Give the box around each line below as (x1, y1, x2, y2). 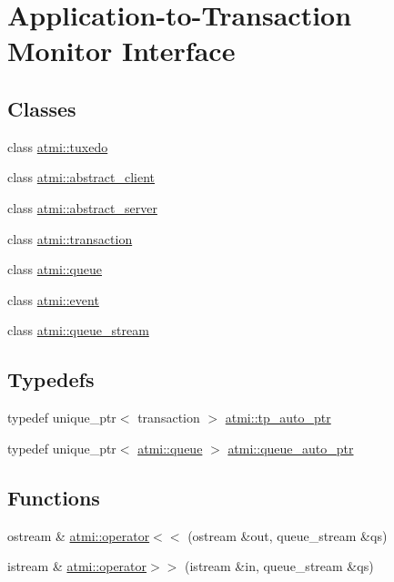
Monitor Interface (7, 32, 236, 69)
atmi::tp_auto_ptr (225, 408, 331, 427)
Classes (7, 94, 76, 122)
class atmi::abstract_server (7, 198, 157, 217)
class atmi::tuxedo (7, 137, 108, 156)
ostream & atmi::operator (7, 526, 150, 545)
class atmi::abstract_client (7, 168, 156, 187)
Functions (7, 483, 100, 511)
